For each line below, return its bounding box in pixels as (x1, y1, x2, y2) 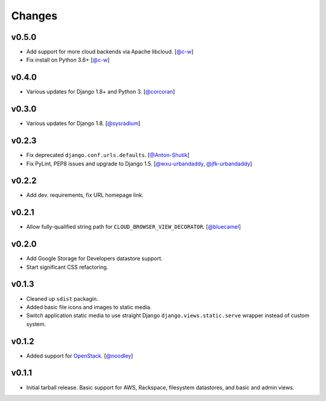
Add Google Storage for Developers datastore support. (26, 255, 163, 262)
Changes (11, 9, 57, 22)
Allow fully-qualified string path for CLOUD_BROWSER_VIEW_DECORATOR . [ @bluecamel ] (26, 223, 241, 231)
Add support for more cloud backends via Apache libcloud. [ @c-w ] (26, 48, 194, 56)
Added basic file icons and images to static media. (26, 303, 152, 310)
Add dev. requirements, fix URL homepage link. (26, 191, 144, 199)
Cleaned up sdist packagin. (26, 295, 99, 302)
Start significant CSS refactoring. (26, 263, 109, 271)
